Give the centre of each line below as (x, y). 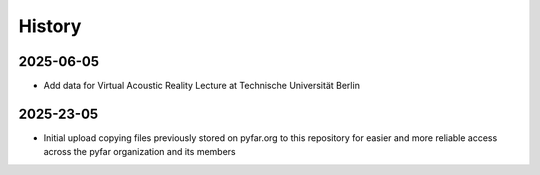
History (50, 26)
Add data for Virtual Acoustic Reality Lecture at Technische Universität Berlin (201, 86)
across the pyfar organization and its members (139, 152)
